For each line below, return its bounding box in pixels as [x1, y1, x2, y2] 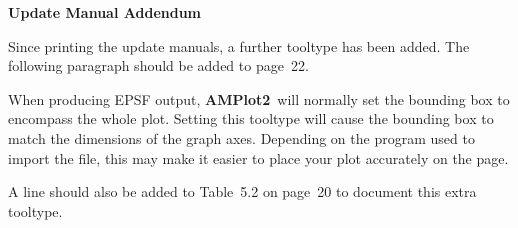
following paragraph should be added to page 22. [8, 55, 309, 76]
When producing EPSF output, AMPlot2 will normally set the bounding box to [8, 88, 510, 109]
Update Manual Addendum [8, 2, 202, 22]
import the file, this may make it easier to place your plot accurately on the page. [8, 147, 509, 168]
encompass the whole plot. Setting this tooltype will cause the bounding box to [8, 108, 494, 129]
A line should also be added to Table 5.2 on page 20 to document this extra [8, 181, 477, 202]
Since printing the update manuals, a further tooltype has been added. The [8, 35, 470, 56]
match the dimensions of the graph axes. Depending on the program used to [8, 127, 475, 148]
